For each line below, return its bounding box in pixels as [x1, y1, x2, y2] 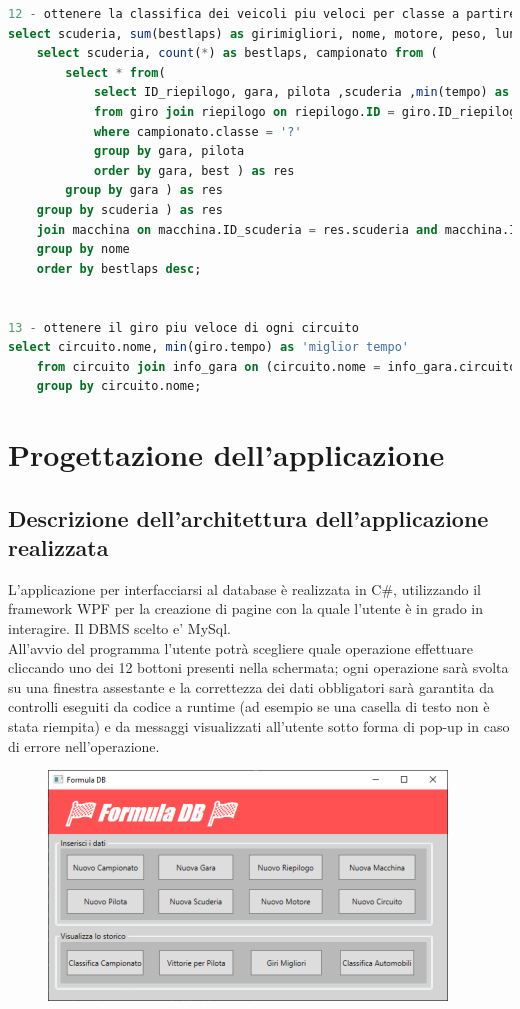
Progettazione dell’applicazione [8, 434, 445, 475]
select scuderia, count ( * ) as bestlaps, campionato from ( [36, 46, 438, 61]
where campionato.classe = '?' [93, 124, 302, 139]
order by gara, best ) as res [93, 163, 295, 178]
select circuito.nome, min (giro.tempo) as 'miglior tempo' [8, 340, 409, 355]
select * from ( [65, 65, 166, 80]
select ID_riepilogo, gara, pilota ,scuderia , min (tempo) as [93, 85, 510, 100]
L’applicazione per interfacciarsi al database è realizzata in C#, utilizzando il [8, 578, 482, 599]
